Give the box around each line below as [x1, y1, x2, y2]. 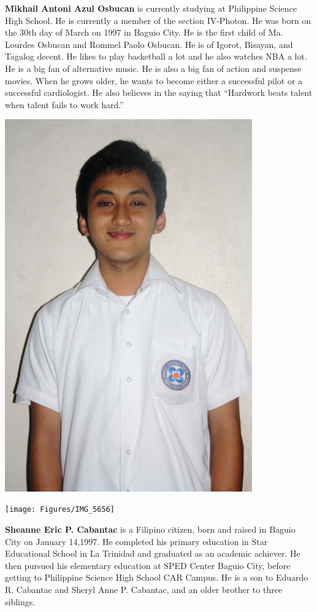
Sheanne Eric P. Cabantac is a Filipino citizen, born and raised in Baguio [5, 522, 296, 535]
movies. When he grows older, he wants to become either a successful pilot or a [5, 74, 303, 87]
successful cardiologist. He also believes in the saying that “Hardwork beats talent [5, 86, 313, 99]
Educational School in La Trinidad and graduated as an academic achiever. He [5, 547, 300, 560]
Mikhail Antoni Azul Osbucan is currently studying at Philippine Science [5, 2, 297, 14]
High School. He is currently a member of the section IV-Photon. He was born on [5, 14, 311, 26]
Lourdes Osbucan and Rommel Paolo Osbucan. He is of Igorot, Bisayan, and [5, 37, 293, 50]
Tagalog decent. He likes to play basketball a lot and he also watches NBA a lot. [5, 50, 307, 63]
